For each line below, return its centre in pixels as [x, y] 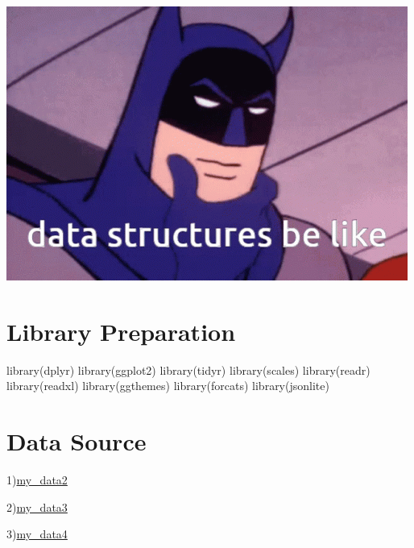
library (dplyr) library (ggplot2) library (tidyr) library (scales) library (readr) [188, 369]
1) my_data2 [37, 480]
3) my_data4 [37, 534]
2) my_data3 [37, 506]
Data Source [77, 441]
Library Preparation [121, 331]
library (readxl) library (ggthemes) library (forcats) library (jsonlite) [168, 386]
